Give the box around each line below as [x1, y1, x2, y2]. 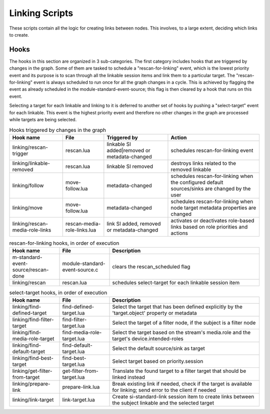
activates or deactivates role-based [170, 217, 254, 224]
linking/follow [12, 182, 44, 189]
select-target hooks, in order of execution [9, 289, 107, 296]
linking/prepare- [12, 380, 50, 387]
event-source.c [62, 266, 98, 273]
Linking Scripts [9, 8, 73, 19]
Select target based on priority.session [112, 358, 203, 365]
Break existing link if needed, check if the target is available [112, 380, 252, 387]
